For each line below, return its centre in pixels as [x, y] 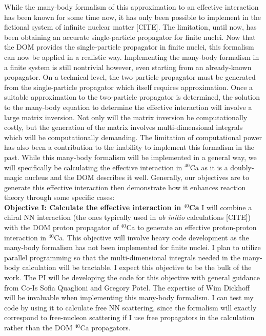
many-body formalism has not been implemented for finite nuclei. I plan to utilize [132, 247]
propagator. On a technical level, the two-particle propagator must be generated [130, 77]
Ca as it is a [209, 167]
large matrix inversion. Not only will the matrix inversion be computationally [126, 117]
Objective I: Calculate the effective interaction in [93, 207]
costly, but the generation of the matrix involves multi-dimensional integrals [124, 127]
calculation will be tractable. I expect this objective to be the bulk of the [137, 267]
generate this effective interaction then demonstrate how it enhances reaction [125, 187]
